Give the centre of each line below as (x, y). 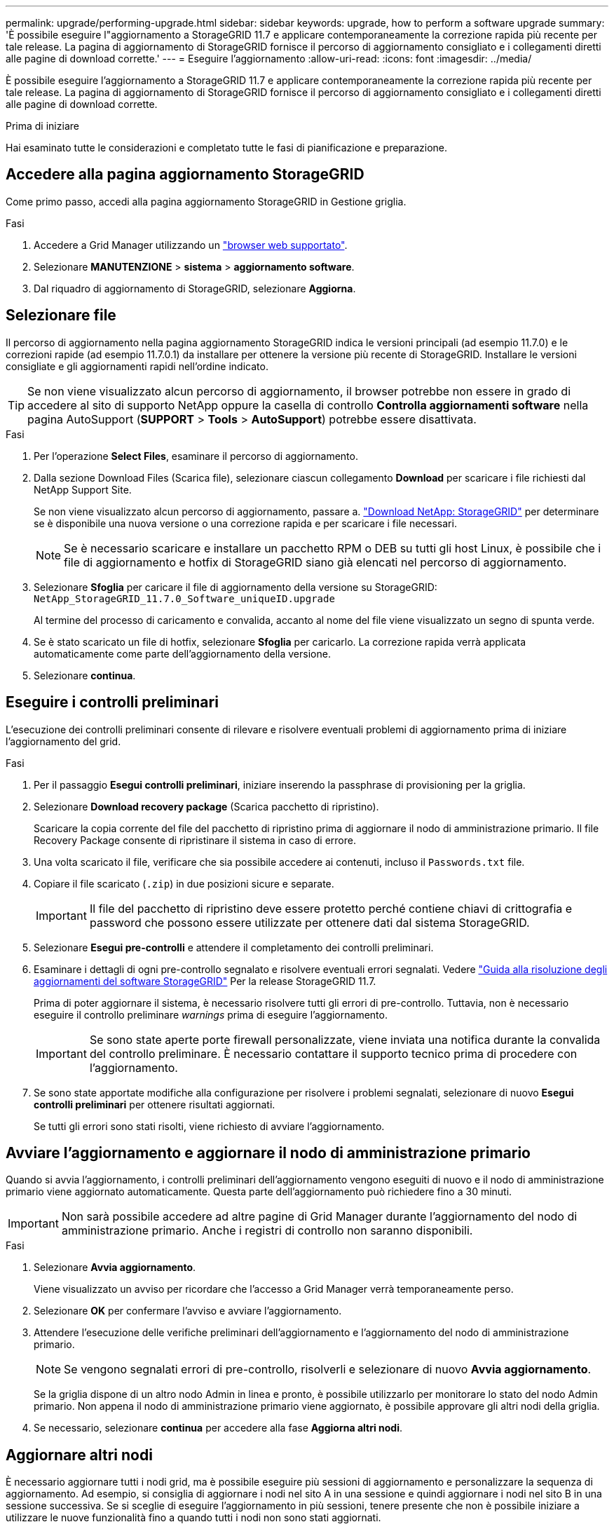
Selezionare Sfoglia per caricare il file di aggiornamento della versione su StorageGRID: (236, 587)
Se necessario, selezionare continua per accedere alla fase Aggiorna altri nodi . (218, 1428)
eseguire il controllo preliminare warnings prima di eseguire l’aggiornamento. (211, 1014)
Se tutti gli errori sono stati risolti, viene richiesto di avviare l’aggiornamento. (209, 1126)
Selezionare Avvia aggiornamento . (115, 1268)
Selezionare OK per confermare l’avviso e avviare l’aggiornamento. (188, 1311)
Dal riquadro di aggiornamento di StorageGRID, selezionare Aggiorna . (195, 288)
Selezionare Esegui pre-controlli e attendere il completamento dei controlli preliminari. (234, 947)
